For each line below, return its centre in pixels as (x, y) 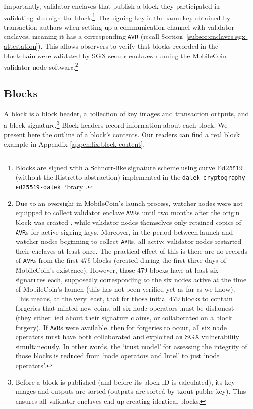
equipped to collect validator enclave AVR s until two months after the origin (127, 213)
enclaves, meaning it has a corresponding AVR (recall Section (93, 36)
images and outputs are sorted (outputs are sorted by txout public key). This (131, 391)
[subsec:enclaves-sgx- (217, 36)
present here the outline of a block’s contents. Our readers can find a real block (122, 134)
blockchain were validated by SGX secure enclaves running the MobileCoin (115, 55)
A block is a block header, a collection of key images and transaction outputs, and (126, 113)
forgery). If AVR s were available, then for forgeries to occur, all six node (121, 327)
